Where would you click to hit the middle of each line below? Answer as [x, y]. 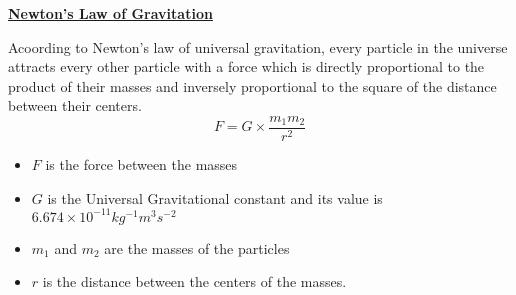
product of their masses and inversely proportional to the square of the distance [252, 85]
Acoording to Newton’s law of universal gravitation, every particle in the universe [258, 46]
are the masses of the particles [197, 247]
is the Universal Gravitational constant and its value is [215, 197]
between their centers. [75, 105]
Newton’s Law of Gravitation [110, 13]
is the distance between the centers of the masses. [194, 281]
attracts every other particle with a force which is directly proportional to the [246, 66]
